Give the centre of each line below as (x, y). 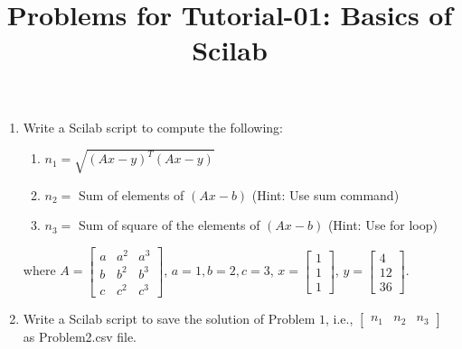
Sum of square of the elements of (170, 225)
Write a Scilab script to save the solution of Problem (169, 318)
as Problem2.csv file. (80, 336)
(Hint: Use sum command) (325, 194)
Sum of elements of (132, 194)
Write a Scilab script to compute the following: (153, 127)
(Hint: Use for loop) (382, 225)
